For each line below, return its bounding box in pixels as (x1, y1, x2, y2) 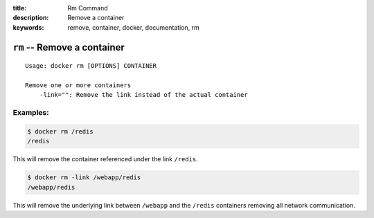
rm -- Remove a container (12, 42, 125, 53)
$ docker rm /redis (27, 127, 93, 135)
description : (12, 14, 49, 22)
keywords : (12, 23, 44, 31)
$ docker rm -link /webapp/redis (27, 174, 141, 181)
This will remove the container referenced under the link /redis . (12, 155, 199, 163)
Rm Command (67, 4, 109, 12)
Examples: (12, 108, 49, 118)
